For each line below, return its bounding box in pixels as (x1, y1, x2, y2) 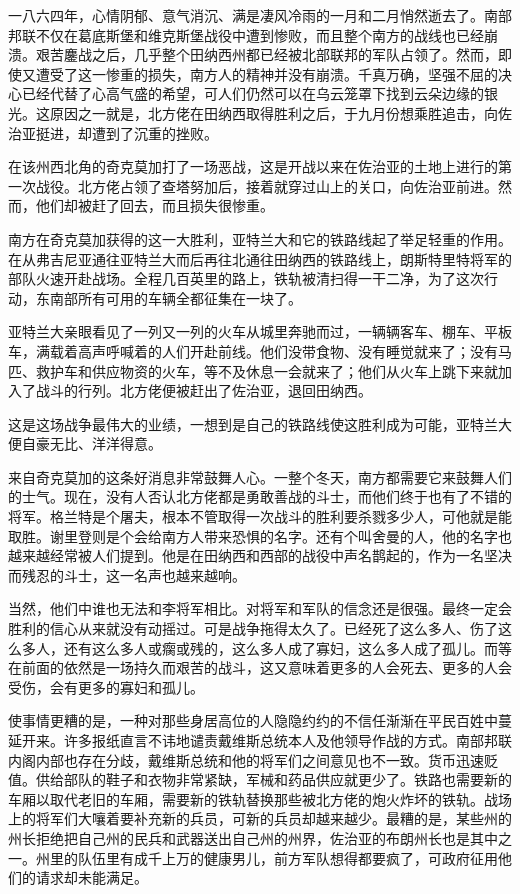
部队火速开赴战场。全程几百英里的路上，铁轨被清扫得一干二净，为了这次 (8, 268, 484, 289)
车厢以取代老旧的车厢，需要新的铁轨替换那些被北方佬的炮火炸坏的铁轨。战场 (8, 788, 512, 809)
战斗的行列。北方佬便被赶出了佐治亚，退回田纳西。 (35, 380, 372, 401)
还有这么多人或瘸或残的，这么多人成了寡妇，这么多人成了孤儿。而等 (63, 637, 512, 658)
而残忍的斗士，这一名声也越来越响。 (8, 564, 246, 585)
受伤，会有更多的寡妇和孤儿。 (8, 676, 204, 697)
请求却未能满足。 (35, 867, 148, 888)
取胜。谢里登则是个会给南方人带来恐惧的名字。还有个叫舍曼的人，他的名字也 (8, 525, 512, 546)
